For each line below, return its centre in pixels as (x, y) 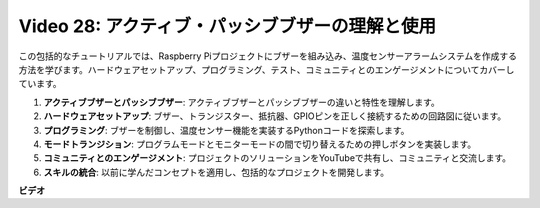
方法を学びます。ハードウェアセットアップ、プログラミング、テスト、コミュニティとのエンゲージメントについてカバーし (266, 69)
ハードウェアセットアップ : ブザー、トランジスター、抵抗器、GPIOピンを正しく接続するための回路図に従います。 (275, 116)
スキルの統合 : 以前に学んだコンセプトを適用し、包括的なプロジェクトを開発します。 (216, 172)
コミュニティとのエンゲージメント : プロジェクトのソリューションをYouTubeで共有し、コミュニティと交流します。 (277, 158)
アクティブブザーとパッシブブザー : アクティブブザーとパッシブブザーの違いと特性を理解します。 (241, 102)
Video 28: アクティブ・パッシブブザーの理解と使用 (227, 26)
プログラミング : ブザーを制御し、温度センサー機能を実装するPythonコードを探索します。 (226, 130)
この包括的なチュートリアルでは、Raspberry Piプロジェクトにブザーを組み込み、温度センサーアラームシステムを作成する (268, 56)
